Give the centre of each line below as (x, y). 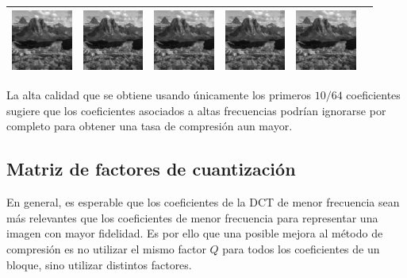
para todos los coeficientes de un (301, 248)
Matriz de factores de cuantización (151, 169)
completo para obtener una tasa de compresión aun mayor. (150, 126)
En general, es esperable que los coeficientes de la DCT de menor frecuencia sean (203, 202)
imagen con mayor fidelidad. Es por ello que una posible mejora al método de (195, 233)
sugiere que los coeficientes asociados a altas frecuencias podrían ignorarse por (196, 110)
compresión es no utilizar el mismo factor (106, 248)
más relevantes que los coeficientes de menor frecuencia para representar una (192, 217)
